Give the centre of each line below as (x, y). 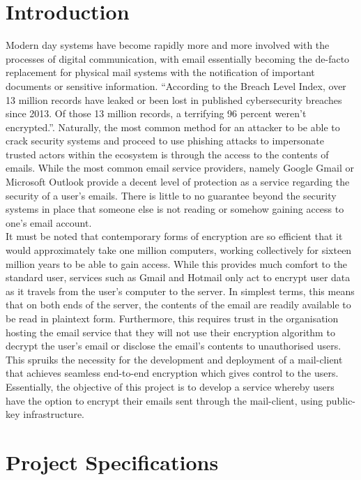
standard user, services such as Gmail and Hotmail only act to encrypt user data (178, 277)
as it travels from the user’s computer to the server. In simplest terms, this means (180, 291)
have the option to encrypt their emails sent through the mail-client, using (164, 400)
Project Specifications (112, 462)
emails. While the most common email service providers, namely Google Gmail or (180, 168)
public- (341, 400)
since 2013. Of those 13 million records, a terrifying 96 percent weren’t (156, 113)
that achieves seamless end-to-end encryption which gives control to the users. (172, 373)
